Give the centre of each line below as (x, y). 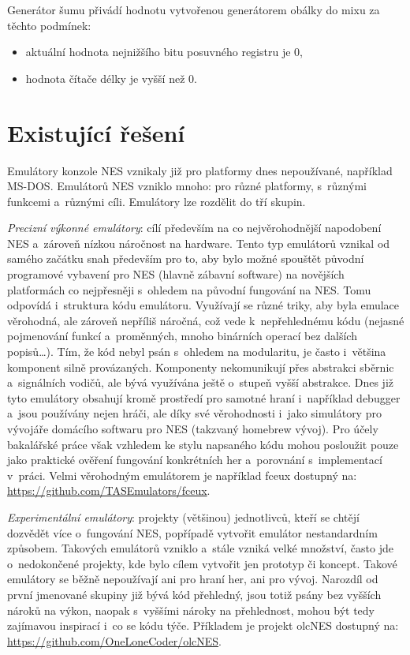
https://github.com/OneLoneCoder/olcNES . (115, 640)
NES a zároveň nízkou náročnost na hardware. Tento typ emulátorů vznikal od (199, 243)
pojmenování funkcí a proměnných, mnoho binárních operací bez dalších (182, 336)
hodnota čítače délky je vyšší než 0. (111, 78)
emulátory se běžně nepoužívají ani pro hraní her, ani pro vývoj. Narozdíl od (193, 579)
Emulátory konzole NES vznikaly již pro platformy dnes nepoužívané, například (200, 170)
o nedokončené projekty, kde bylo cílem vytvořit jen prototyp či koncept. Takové (202, 563)
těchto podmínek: (49, 25)
